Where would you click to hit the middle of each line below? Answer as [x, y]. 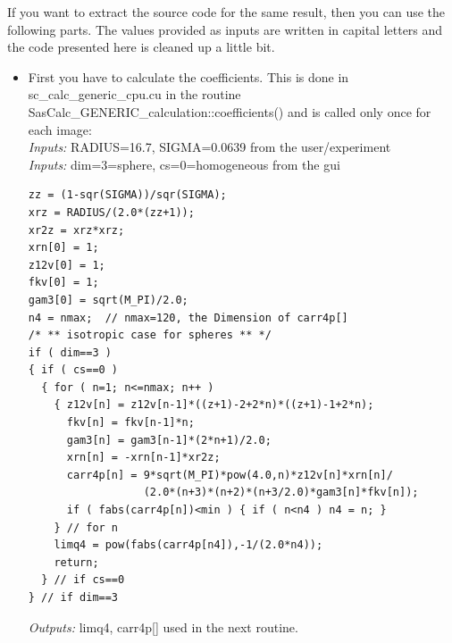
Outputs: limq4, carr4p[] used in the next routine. [163, 626]
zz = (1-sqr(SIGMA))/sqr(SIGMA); [127, 195]
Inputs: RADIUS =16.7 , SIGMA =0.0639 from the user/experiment [209, 147]
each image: [60, 129]
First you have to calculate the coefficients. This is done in [188, 76]
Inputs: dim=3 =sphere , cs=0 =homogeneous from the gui [184, 164]
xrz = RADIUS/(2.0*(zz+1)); [111, 212]
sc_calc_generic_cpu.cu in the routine [134, 94]
